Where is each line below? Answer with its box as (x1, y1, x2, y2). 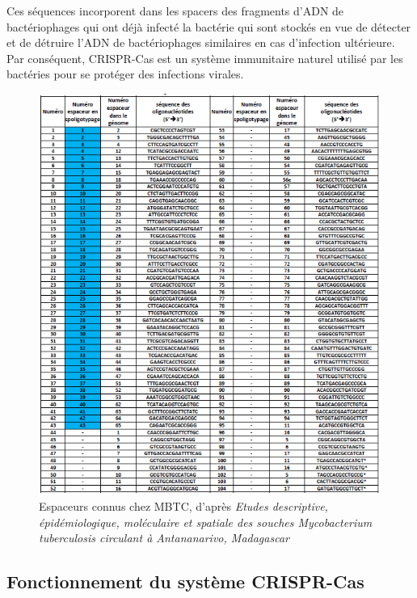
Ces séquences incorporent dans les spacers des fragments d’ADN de (6, 2, 344, 19)
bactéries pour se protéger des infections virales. (6, 65, 244, 82)
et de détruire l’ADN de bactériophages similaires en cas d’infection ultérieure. (6, 34, 395, 51)
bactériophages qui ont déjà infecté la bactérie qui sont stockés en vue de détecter (6, 18, 411, 35)
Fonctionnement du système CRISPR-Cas (6, 569, 364, 594)
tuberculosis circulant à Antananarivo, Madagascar (39, 529, 289, 546)
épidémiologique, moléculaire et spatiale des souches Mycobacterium (39, 513, 373, 530)
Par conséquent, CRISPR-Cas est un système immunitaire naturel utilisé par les (6, 49, 403, 66)
